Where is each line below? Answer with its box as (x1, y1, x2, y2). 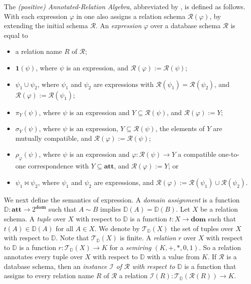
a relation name (15, 46, 62, 56)
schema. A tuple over (4, 213, 66, 223)
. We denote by (94, 223, 140, 233)
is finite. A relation (120, 233, 176, 243)
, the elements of (155, 123, 205, 134)
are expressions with (93, 79, 154, 89)
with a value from (147, 251, 200, 262)
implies (100, 204, 121, 214)
